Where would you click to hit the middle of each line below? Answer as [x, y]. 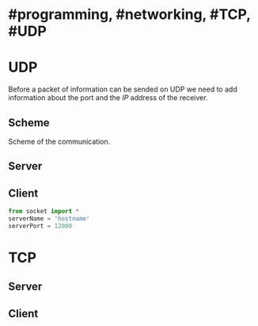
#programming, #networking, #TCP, [129, 15]
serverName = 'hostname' [49, 219]
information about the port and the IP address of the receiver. [108, 98]
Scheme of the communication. [59, 141]
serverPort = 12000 [40, 226]
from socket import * [44, 212]
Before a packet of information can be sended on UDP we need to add [123, 89]
